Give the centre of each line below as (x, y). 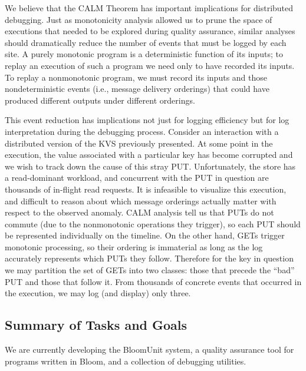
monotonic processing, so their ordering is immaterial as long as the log (134, 246)
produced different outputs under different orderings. (100, 100)
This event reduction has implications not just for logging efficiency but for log (147, 120)
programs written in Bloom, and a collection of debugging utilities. (126, 361)
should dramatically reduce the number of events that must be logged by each (146, 42)
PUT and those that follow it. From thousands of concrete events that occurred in (153, 281)
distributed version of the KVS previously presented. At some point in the (139, 143)
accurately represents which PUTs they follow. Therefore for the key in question (149, 258)
